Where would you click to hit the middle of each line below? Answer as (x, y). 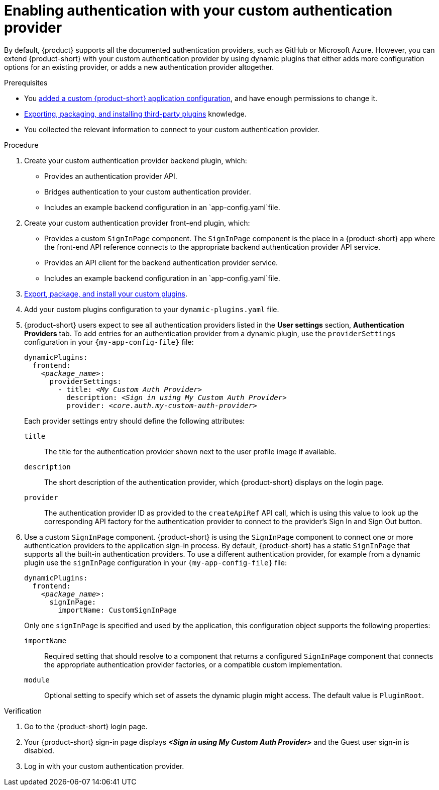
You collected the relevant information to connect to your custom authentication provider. (172, 129)
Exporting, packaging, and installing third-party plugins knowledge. (135, 114)
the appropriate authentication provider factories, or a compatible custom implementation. (193, 664)
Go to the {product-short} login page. (86, 726)
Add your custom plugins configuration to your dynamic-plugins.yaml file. (152, 309)
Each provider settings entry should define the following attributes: (135, 421)
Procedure (21, 145)
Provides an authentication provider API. (111, 176)
